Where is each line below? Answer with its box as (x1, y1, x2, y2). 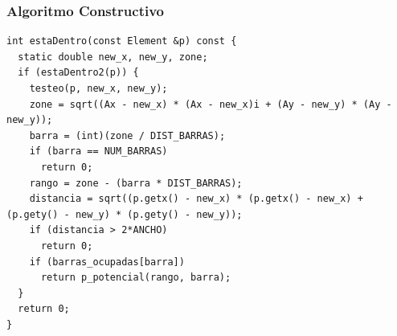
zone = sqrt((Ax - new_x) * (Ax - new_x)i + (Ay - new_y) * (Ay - (29, 98, 392, 110)
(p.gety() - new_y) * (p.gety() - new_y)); (6, 208, 243, 220)
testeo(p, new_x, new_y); (29, 83, 168, 94)
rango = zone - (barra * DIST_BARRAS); (29, 177, 243, 189)
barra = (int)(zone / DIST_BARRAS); (29, 129, 226, 141)
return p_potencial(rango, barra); (40, 272, 231, 284)
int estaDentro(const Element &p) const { (6, 35, 237, 47)
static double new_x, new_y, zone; (18, 51, 208, 63)
